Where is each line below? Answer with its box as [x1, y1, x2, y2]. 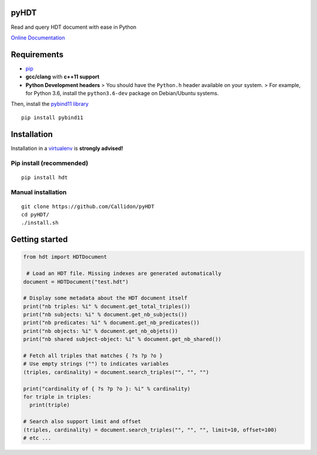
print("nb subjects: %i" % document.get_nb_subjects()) [23, 312, 188, 318]
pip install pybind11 [21, 114, 83, 121]
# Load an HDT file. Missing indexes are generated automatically [26, 270, 222, 277]
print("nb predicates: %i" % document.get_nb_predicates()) [23, 319, 200, 326]
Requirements [11, 49, 64, 59]
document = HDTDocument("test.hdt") [23, 278, 129, 285]
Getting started [11, 235, 68, 245]
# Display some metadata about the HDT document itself [23, 295, 188, 302]
